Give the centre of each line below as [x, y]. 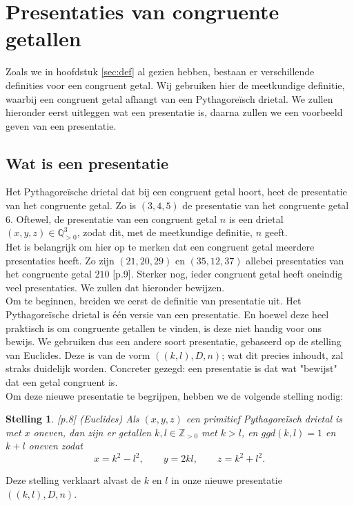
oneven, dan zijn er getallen [92, 432]
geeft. [276, 232]
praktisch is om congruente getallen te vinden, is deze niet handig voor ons [164, 328]
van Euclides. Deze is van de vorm [78, 354]
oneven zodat [56, 446]
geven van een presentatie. [61, 125]
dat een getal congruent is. [62, 382]
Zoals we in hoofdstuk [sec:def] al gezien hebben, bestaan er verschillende [160, 71]
